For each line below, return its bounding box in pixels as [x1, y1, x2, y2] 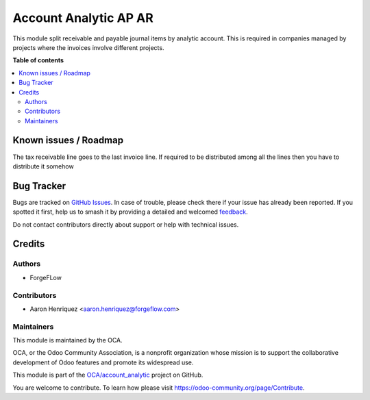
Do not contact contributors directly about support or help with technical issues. [12, 220, 239, 229]
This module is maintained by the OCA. [12, 336, 123, 345]
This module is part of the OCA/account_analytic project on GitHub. [12, 371, 203, 379]
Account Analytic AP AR [12, 10, 153, 25]
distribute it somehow [12, 162, 75, 171]
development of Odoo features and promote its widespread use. [12, 358, 194, 366]
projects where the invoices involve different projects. [12, 43, 164, 51]
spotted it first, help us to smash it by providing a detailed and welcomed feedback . [12, 208, 248, 216]
